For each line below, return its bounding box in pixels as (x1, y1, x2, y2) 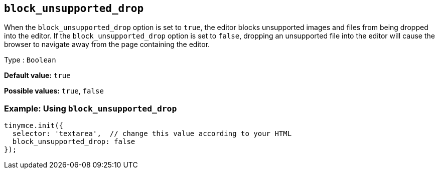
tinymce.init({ (4, 121, 64, 130)
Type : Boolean (4, 55, 56, 64)
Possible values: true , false (4, 86, 104, 95)
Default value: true (4, 71, 71, 80)
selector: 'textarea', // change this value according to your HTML (12, 129, 292, 138)
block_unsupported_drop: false (12, 137, 135, 146)
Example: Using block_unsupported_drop (4, 103, 177, 113)
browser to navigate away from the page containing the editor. (4, 40, 210, 49)
